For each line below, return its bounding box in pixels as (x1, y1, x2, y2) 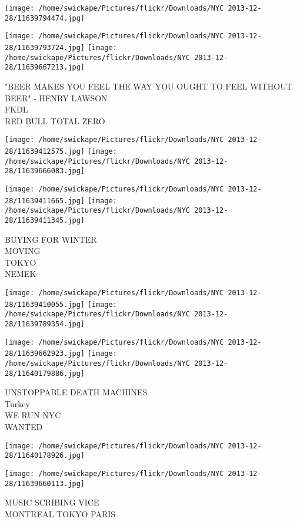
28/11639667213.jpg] (5, 63, 85, 72)
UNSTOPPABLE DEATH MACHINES (5, 386, 148, 398)
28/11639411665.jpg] (5, 196, 85, 205)
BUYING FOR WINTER (5, 233, 97, 245)
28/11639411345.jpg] (5, 216, 85, 224)
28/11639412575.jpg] (5, 147, 85, 156)
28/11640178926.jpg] (5, 451, 85, 460)
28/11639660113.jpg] (5, 479, 85, 488)
